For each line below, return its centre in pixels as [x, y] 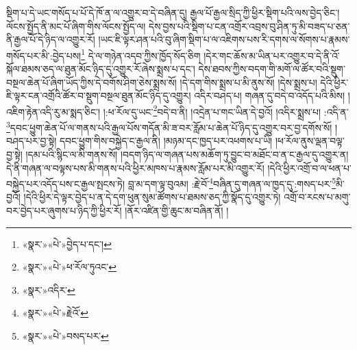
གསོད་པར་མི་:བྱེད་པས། [44, 55]
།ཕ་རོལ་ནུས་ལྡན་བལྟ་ [310, 141]
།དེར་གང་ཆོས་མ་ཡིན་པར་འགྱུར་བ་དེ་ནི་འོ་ [272, 55]
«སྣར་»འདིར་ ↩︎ [49, 289]
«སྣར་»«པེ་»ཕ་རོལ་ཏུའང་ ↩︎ [69, 267]
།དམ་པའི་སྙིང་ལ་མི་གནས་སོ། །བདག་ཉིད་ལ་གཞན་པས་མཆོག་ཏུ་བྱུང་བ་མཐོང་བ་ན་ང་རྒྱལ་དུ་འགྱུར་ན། [187, 154]
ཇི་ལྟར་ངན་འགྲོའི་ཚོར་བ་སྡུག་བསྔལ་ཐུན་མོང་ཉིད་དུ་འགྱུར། [99, 96]
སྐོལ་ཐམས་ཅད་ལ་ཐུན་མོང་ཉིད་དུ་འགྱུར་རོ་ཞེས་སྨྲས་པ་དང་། [101, 69]
